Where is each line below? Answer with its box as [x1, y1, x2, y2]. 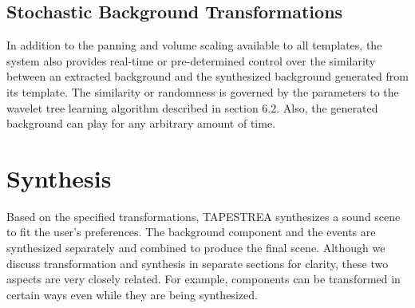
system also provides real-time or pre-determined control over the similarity [6, 52, 376, 69]
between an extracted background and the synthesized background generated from [6, 68, 409, 85]
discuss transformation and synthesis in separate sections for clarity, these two [6, 255, 389, 271]
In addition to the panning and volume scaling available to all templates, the [6, 37, 382, 53]
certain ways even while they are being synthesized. [6, 286, 258, 302]
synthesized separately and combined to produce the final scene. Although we [6, 239, 385, 256]
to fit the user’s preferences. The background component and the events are [6, 223, 376, 240]
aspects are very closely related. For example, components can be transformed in [6, 270, 401, 287]
